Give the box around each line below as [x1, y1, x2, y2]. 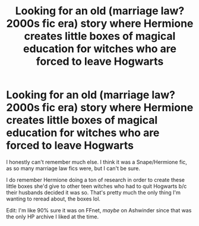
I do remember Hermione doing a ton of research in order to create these [6, 176, 185, 183]
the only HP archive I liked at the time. [6, 213, 99, 220]
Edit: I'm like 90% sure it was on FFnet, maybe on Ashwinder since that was [6, 206, 192, 214]
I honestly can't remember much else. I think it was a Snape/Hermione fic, [6, 158, 187, 165]
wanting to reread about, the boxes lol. [6, 195, 101, 202]
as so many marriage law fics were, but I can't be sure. [6, 165, 141, 172]
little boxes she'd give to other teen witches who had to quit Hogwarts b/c [6, 183, 187, 190]
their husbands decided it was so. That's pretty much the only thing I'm [6, 189, 181, 196]
